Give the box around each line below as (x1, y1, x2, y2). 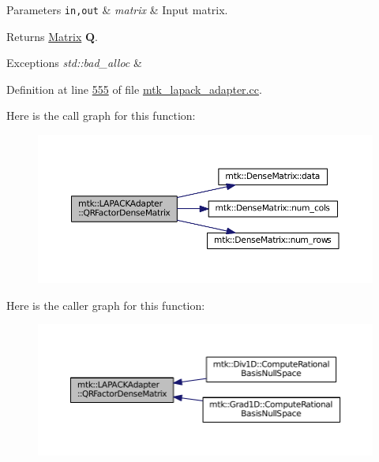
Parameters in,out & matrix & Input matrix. (6, 2, 228, 17)
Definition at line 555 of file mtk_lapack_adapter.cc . (6, 80, 262, 97)
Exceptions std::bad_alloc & (6, 54, 142, 71)
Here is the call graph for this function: (6, 107, 196, 124)
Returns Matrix (6, 28, 82, 44)
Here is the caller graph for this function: (6, 296, 205, 313)
